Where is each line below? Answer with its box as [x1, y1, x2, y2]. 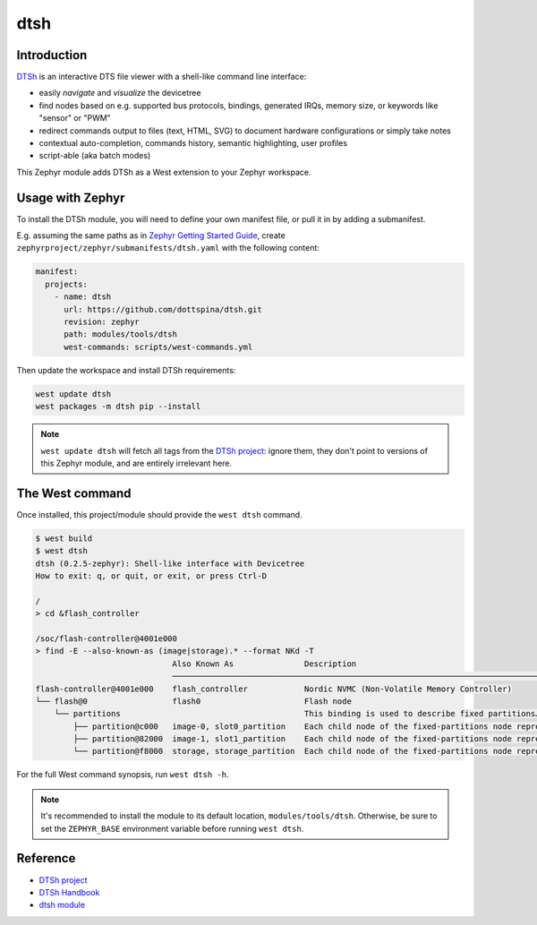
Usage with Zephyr [16, 190, 125, 205]
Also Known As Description [172, 658, 357, 669]
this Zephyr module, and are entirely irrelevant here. [40, 458, 233, 468]
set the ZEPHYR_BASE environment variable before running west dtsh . [40, 823, 304, 834]
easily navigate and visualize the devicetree [38, 88, 201, 98]
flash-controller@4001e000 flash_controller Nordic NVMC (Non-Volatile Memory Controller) [35, 683, 512, 694]
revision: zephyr [64, 317, 141, 327]
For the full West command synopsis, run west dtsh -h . [16, 769, 229, 780]
